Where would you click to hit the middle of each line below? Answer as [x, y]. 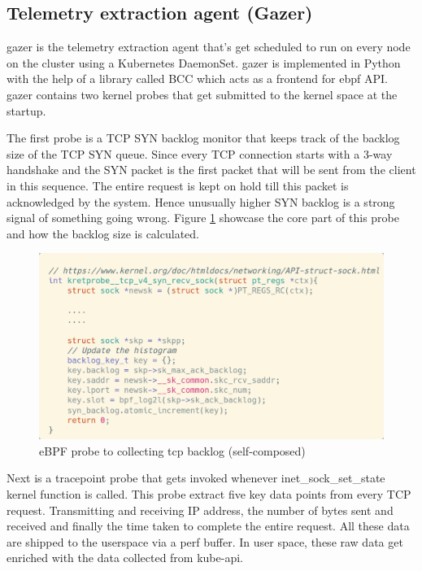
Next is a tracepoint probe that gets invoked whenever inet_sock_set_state [196, 478]
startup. [26, 110]
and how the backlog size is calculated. [103, 233]
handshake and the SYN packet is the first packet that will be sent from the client [211, 170]
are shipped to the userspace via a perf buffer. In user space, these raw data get [205, 541]
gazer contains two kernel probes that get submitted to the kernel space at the [202, 94]
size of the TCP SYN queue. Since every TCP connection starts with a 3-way [200, 153]
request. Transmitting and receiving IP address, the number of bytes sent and [200, 510]
